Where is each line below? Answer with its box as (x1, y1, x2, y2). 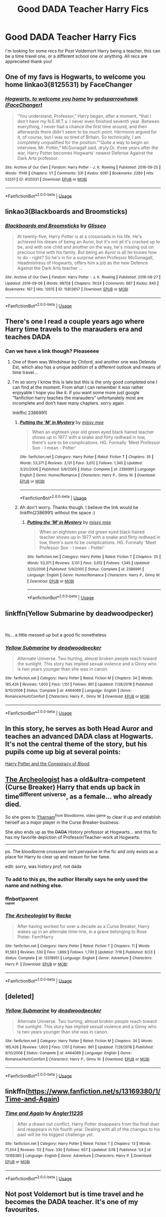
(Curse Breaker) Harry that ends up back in (5, 783, 140, 791)
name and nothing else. (5, 882, 63, 889)
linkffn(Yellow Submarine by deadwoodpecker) (5, 609, 154, 618)
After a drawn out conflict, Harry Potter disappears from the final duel (17, 1121, 159, 1127)
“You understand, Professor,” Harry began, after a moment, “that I (17, 113, 152, 119)
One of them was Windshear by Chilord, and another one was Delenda (12, 359, 157, 365)
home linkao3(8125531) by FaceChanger (5, 80, 132, 89)
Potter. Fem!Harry (17, 933, 53, 939)
